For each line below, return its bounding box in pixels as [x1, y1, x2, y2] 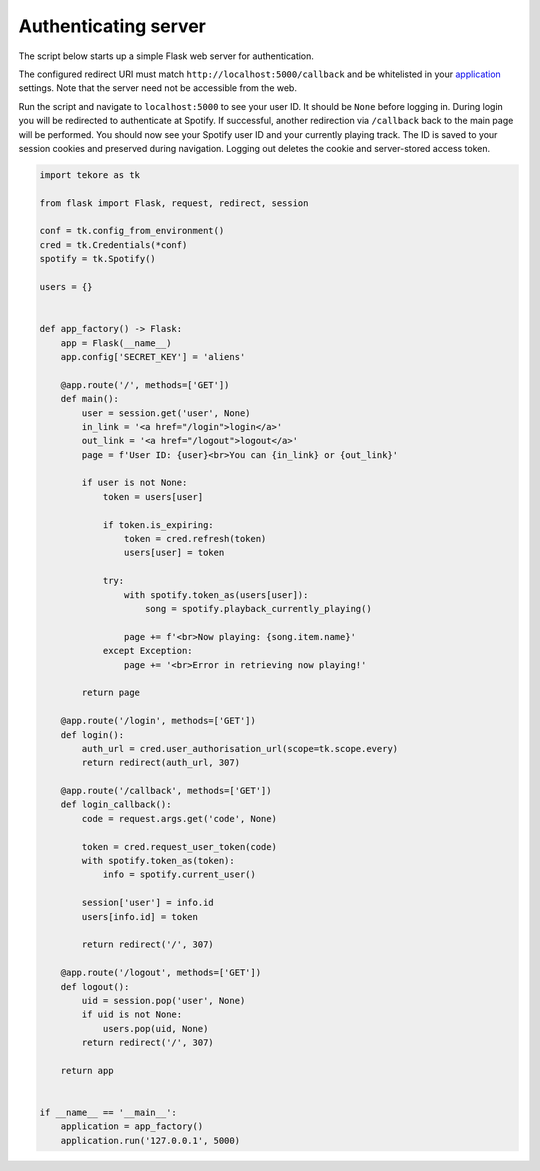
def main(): [60, 393, 120, 405]
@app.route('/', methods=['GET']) [60, 379, 230, 390]
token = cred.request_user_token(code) [81, 841, 277, 852]
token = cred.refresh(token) [123, 533, 267, 545]
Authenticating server [18, 15, 207, 37]
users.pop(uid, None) [102, 1023, 209, 1034]
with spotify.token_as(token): [81, 855, 235, 867]
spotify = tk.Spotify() [39, 253, 157, 265]
